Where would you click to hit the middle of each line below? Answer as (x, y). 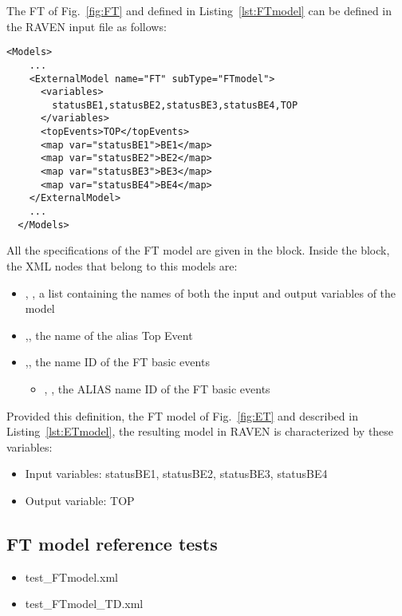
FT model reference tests (112, 543)
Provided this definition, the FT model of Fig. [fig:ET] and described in (182, 415)
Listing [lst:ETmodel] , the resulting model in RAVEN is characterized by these (200, 431)
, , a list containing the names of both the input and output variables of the (211, 292)
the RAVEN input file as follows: (87, 26)
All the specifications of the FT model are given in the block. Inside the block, (198, 250)
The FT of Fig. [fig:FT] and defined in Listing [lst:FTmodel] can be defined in (199, 10)
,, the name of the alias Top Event (109, 335)
